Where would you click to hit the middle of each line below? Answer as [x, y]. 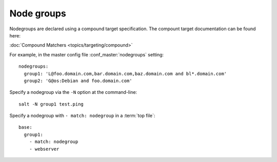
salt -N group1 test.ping [51, 104]
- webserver [44, 149]
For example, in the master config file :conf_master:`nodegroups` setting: [87, 54]
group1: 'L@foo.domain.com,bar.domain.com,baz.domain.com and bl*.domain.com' [125, 74]
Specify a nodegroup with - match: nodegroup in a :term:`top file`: [82, 116]
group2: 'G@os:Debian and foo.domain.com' [78, 80]
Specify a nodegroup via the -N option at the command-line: [73, 92]
